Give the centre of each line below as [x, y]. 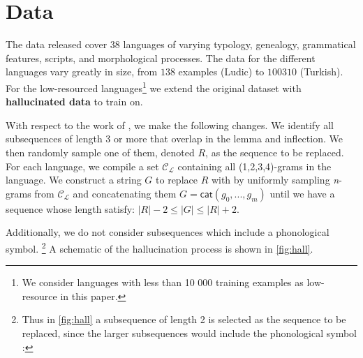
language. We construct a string [74, 180]
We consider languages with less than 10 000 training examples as [163, 282]
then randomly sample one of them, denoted [100, 152]
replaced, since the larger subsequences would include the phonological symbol [190, 333]
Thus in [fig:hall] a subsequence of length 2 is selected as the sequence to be [184, 319]
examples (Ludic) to [221, 72]
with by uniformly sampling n [275, 180]
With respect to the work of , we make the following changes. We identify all [170, 125]
